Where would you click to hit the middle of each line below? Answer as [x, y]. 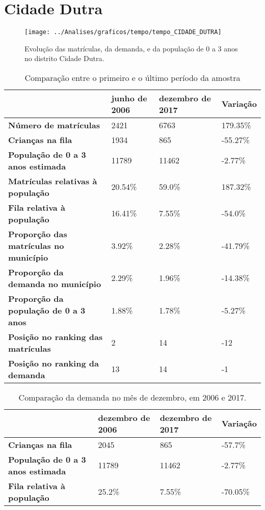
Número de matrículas [54, 125]
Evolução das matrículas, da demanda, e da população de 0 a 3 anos [131, 48]
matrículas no [36, 245]
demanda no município [55, 284]
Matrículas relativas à [53, 181]
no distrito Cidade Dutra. [64, 58]
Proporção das [38, 234]
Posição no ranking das [56, 336]
